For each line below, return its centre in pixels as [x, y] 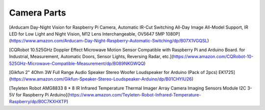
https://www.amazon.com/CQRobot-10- [213, 56]
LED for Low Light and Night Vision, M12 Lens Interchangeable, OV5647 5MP [87, 34]
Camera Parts [38, 13]
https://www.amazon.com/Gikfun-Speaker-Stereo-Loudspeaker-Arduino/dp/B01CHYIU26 [101, 79]
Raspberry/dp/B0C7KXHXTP [38, 102]
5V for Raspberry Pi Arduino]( [39, 95]
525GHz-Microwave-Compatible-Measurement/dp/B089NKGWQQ [77, 63]
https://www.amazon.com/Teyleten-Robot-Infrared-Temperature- [135, 95]
